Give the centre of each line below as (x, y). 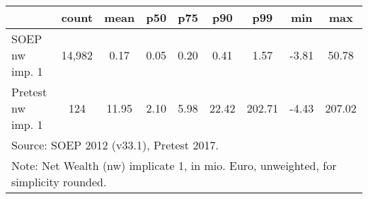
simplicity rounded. (59, 182)
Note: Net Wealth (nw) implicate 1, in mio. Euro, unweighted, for (174, 165)
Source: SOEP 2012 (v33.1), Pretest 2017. (115, 145)
